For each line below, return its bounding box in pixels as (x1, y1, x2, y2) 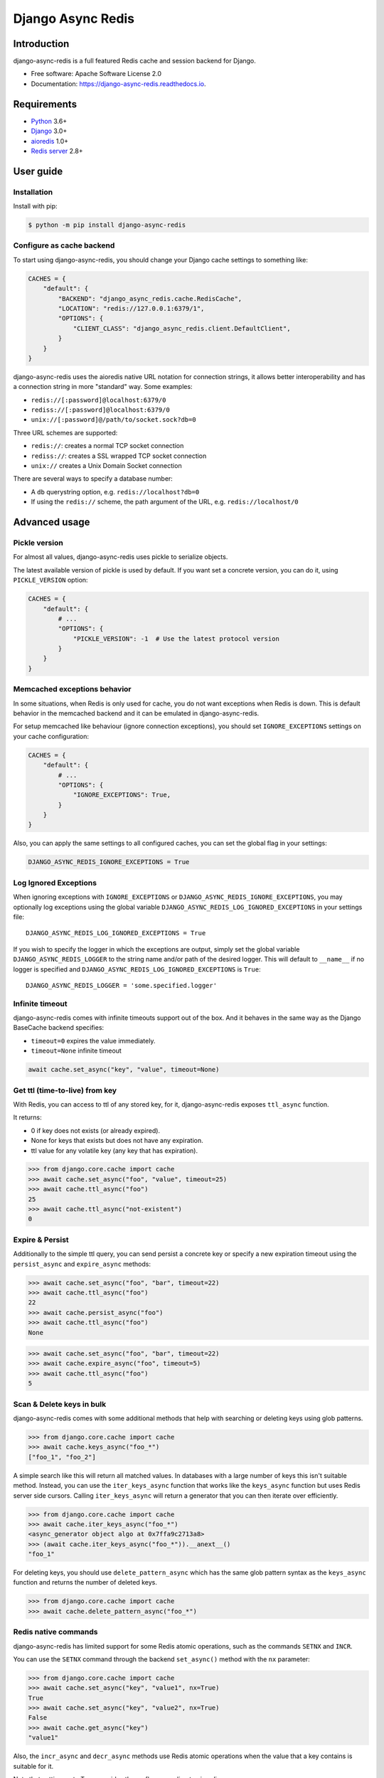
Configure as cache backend (13, 240, 115, 250)
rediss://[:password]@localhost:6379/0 (31, 406, 170, 414)
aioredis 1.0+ (31, 137, 69, 145)
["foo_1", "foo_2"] (28, 1453, 96, 1461)
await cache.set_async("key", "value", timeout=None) (28, 1065, 220, 1074)
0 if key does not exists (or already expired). (31, 1126, 160, 1134)
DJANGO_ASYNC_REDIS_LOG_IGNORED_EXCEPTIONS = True (26, 929, 206, 937)
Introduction (13, 38, 70, 50)
